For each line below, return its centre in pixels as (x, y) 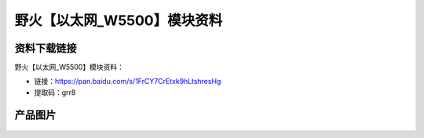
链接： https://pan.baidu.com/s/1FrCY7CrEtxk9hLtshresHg (128, 82)
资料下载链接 (46, 48)
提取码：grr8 (55, 92)
